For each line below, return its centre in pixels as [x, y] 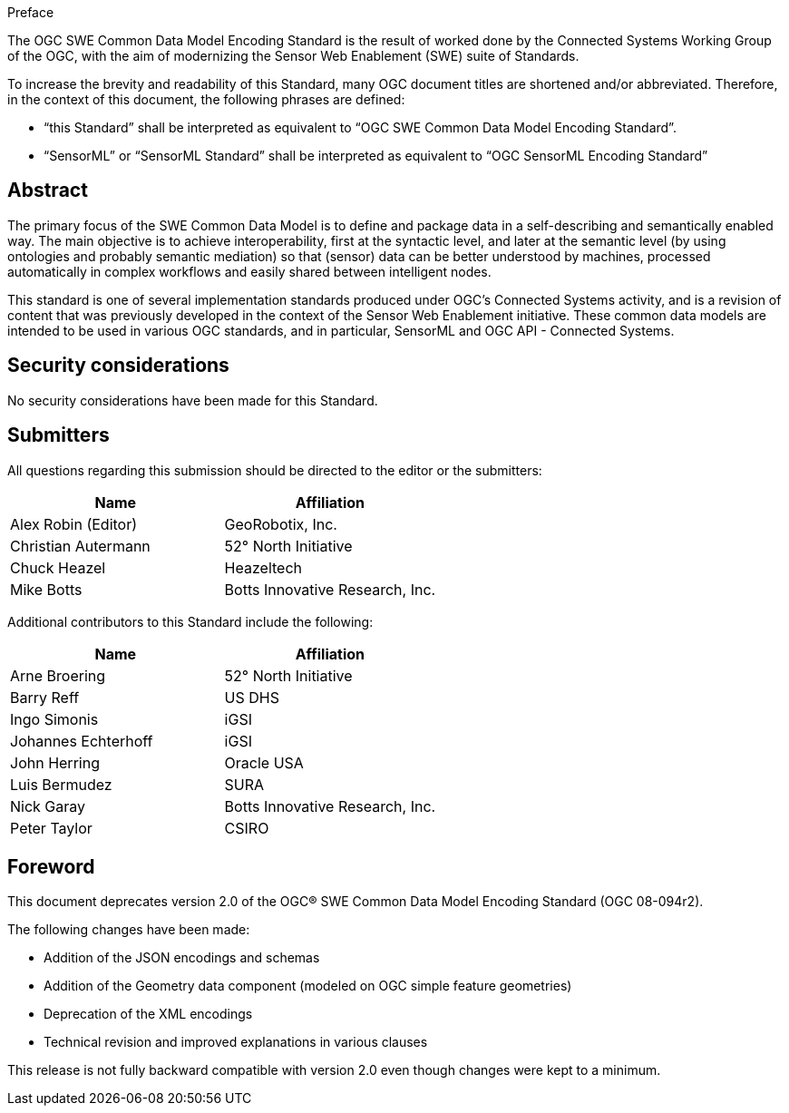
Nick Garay [48, 806]
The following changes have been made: [129, 930]
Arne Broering [58, 675]
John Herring [55, 762]
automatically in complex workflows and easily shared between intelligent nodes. [249, 271]
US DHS [252, 697]
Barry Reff [45, 697]
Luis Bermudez [61, 784]
